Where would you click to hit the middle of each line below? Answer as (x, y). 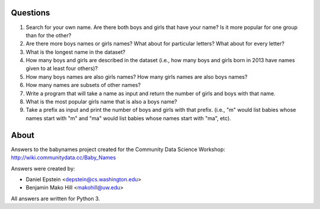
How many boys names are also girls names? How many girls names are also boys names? (137, 76)
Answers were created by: (43, 168)
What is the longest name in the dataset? (76, 52)
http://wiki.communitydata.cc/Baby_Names (63, 157)
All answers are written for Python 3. (55, 198)
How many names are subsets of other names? (83, 85)
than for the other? (49, 35)
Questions (31, 13)
